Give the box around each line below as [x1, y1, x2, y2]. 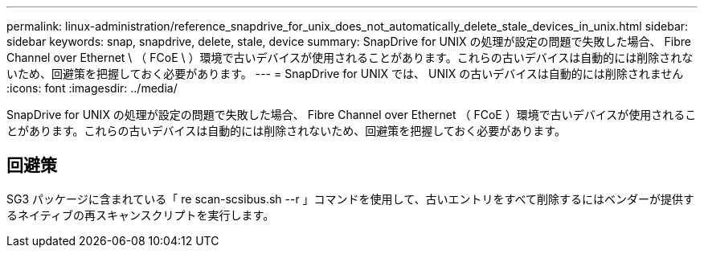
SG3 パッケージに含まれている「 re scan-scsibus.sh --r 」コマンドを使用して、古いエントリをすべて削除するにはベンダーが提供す [6, 191, 694, 206]
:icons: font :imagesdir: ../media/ [6, 81, 178, 95]
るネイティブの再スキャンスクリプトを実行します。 [6, 207, 275, 222]
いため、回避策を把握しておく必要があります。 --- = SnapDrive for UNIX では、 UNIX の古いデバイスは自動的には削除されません [6, 67, 684, 80]
